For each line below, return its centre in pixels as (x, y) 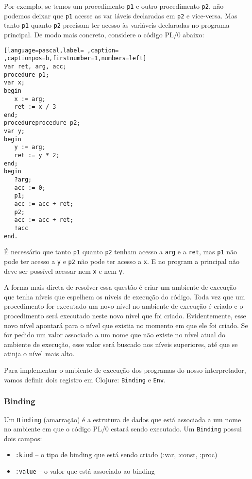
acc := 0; (30, 188)
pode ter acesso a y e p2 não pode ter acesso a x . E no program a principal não (122, 261)
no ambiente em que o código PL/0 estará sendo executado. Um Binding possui (123, 429)
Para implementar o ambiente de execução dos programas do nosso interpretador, (125, 370)
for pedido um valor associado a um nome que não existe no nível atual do (115, 335)
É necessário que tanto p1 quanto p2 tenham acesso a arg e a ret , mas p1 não (121, 252)
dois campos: (23, 438)
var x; (14, 83)
